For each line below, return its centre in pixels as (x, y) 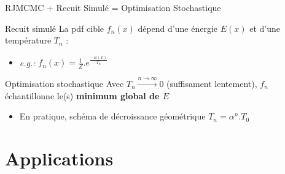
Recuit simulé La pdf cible (55, 28)
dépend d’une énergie (178, 28)
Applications (59, 158)
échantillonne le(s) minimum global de (82, 95)
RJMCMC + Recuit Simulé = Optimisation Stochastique (113, 7)
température (28, 40)
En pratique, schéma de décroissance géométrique (112, 116)
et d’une (265, 28)
